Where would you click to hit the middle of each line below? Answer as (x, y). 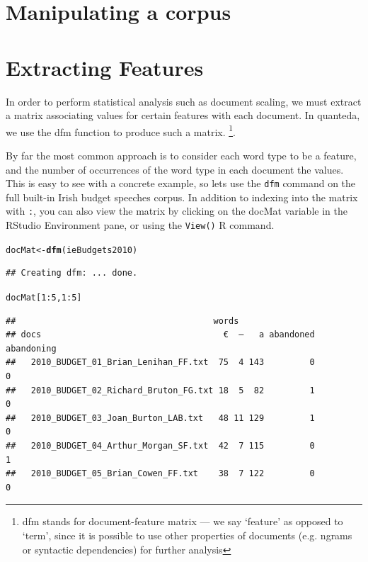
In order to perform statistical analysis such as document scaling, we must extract (184, 101)
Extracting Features (105, 67)
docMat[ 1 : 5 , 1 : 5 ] (44, 297)
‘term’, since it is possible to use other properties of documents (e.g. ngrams (187, 535)
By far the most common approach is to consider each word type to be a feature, (181, 155)
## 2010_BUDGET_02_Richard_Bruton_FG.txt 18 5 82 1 (160, 390)
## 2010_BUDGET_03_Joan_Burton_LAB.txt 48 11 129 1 (160, 418)
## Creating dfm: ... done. (72, 273)
